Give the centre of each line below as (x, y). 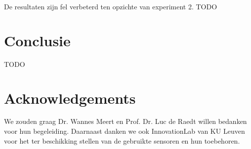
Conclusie (37, 40)
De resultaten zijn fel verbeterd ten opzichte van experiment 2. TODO (111, 6)
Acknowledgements (70, 98)
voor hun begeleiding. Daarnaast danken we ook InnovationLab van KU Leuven (125, 131)
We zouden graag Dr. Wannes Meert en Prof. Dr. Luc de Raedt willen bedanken (125, 121)
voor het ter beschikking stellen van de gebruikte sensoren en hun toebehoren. (122, 140)
